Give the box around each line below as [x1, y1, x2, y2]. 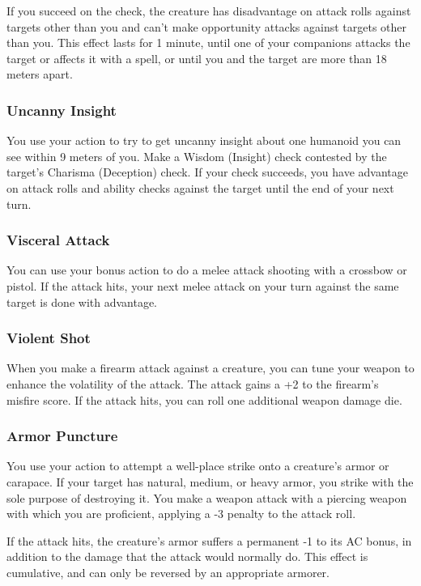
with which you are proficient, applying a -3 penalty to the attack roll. [6, 505, 356, 522]
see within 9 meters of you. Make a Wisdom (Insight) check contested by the [6, 147, 387, 164]
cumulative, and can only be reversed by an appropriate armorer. [6, 563, 330, 580]
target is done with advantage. [6, 293, 158, 310]
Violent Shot [6, 328, 91, 348]
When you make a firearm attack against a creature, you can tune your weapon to [6, 359, 415, 376]
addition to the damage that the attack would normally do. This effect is [6, 548, 368, 565]
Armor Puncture [6, 426, 118, 446]
